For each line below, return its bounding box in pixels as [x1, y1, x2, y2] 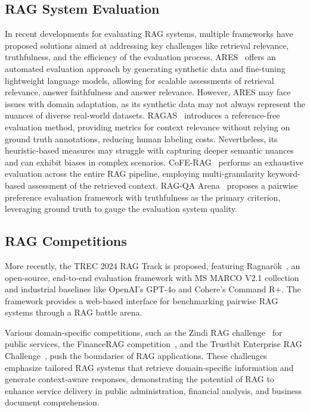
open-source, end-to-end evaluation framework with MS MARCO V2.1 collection [5, 271, 299, 283]
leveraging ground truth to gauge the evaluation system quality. [5, 202, 237, 215]
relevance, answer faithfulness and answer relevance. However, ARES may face [5, 86, 291, 98]
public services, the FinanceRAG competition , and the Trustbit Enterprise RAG [5, 338, 302, 350]
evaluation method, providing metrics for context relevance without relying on [5, 120, 290, 133]
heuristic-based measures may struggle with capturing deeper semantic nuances [5, 144, 294, 157]
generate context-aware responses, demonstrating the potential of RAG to [5, 373, 274, 385]
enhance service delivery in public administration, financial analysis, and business [5, 384, 302, 397]
